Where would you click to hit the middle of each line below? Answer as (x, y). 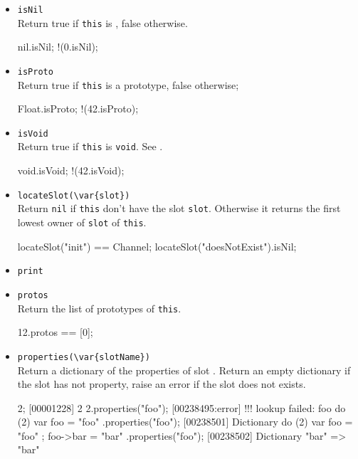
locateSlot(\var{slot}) (74, 195)
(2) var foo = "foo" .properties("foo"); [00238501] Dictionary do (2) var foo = (185, 422)
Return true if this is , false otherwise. (102, 22)
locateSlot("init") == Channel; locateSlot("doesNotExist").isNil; (157, 246)
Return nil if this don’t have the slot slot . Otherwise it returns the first (179, 208)
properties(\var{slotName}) (84, 357)
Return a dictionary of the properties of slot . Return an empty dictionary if (184, 370)
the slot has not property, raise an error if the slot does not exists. (162, 384)
